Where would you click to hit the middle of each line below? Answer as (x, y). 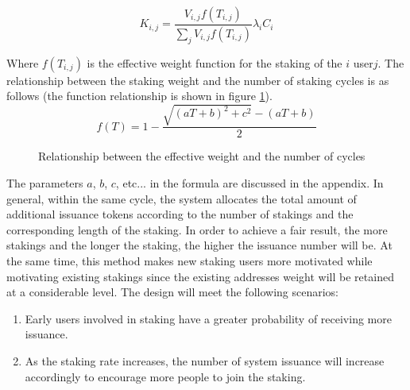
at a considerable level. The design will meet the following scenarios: (173, 292)
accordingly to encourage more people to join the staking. (165, 376)
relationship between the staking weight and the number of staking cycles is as (198, 80)
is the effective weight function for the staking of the (215, 62)
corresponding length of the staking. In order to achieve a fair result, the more (197, 229)
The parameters (45, 183)
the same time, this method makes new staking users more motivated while (190, 261)
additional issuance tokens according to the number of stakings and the (180, 214)
